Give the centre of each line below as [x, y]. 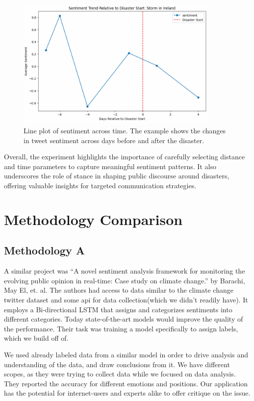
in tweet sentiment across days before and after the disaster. [114, 140]
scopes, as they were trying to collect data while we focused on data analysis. [120, 374]
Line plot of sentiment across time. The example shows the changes [125, 131]
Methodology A [44, 250]
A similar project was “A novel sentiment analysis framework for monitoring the [125, 271]
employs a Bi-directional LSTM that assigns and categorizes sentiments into [118, 309]
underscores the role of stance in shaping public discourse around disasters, [117, 176]
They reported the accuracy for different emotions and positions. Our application [126, 383]
